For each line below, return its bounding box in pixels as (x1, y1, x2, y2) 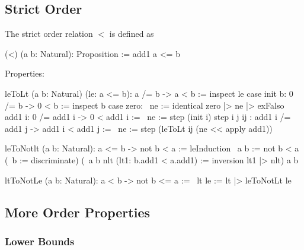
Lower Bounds (5, 233, 75, 248)
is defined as (109, 27, 154, 40)
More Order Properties (5, 202, 150, 221)
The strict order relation (5, 27, 93, 40)
